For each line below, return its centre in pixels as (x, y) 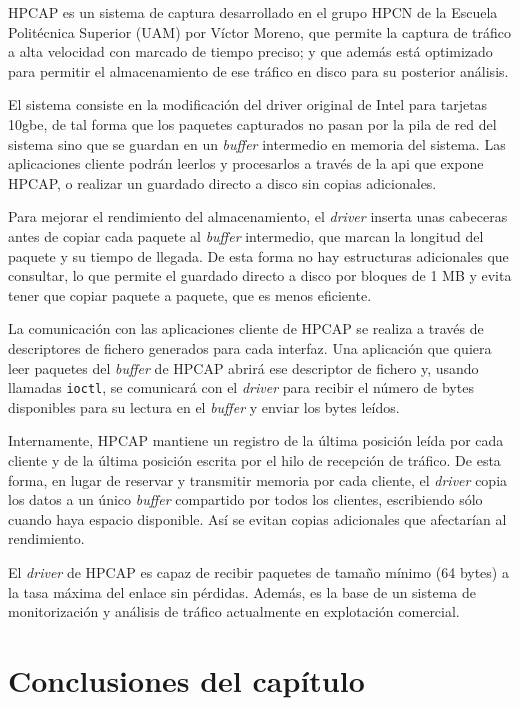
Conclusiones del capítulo (186, 679)
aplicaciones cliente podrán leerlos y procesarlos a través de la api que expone (246, 163)
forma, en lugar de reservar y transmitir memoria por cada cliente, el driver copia (258, 479)
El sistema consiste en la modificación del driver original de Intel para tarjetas (248, 104)
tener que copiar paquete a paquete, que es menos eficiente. (190, 294)
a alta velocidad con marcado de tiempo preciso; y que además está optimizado (250, 51)
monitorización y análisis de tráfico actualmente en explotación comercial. (234, 611)
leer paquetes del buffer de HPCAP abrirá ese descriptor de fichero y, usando (243, 367)
